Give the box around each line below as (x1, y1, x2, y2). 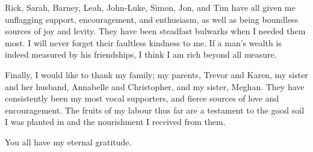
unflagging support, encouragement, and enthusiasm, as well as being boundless (5, 13, 299, 25)
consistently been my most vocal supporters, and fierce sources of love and (5, 92, 279, 105)
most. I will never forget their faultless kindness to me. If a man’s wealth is (5, 36, 282, 49)
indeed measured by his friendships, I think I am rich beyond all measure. (5, 48, 277, 61)
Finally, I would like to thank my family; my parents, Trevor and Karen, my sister (5, 68, 308, 81)
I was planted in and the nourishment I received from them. (5, 115, 226, 128)
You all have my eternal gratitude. (5, 135, 132, 148)
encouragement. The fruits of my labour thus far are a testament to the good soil (5, 103, 305, 116)
